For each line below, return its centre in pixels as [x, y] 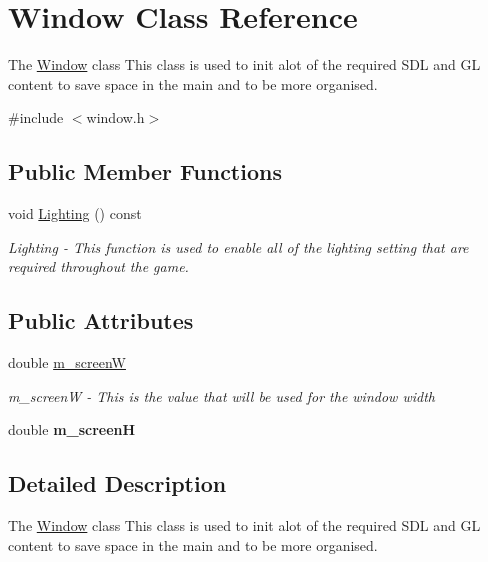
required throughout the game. [98, 266]
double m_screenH [72, 429]
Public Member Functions [145, 171]
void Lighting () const [75, 213]
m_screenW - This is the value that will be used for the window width [221, 395]
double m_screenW [67, 362]
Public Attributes [101, 320]
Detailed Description [117, 483]
